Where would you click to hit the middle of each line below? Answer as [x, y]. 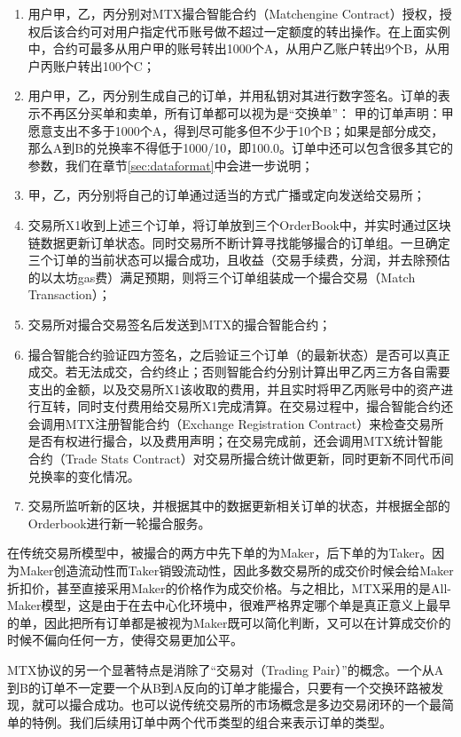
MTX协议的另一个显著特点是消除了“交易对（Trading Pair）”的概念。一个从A [226, 670]
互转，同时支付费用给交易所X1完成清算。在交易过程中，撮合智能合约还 [247, 406]
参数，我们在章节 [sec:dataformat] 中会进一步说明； [171, 165]
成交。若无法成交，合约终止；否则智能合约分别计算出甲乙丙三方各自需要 [239, 372]
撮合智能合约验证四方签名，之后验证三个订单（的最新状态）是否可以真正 [239, 354]
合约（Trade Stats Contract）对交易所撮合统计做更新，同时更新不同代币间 [241, 459]
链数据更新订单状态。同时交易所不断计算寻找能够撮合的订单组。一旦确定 [239, 242]
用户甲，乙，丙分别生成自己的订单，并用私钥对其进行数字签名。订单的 [233, 95]
